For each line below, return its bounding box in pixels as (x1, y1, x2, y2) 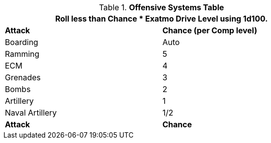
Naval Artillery (5, 108, 57, 118)
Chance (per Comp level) (162, 25, 257, 35)
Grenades (5, 72, 41, 82)
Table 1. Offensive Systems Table (99, 2, 224, 12)
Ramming (5, 49, 40, 59)
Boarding (5, 37, 38, 47)
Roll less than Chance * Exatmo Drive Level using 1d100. (55, 14, 268, 24)
